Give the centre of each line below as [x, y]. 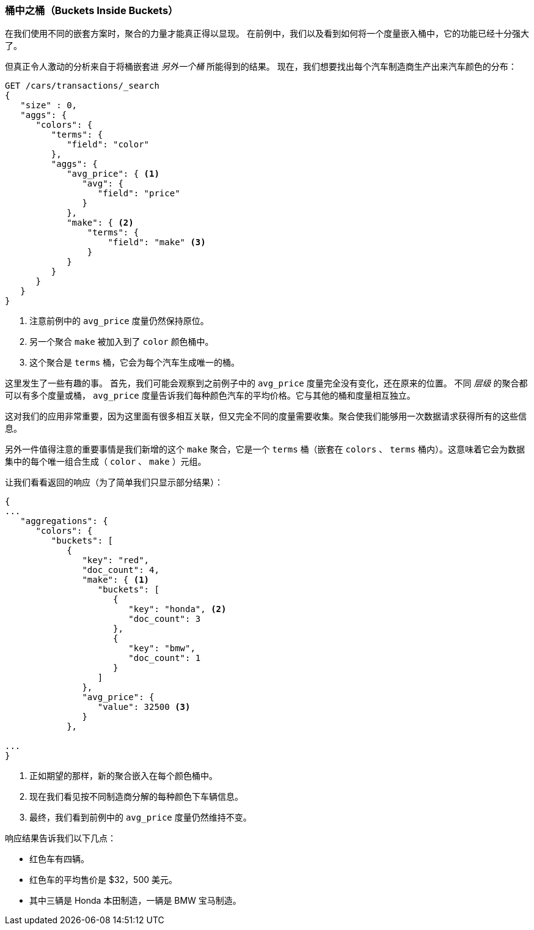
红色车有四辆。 [59, 859]
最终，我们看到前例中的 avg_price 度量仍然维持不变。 [141, 817]
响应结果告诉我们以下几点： [60, 838]
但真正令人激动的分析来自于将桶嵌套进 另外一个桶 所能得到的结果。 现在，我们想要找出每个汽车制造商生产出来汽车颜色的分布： [261, 67]
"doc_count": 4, [121, 570]
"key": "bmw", [162, 648]
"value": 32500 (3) [144, 707]
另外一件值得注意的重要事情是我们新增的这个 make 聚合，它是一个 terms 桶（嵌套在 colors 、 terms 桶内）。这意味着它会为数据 [265, 449]
